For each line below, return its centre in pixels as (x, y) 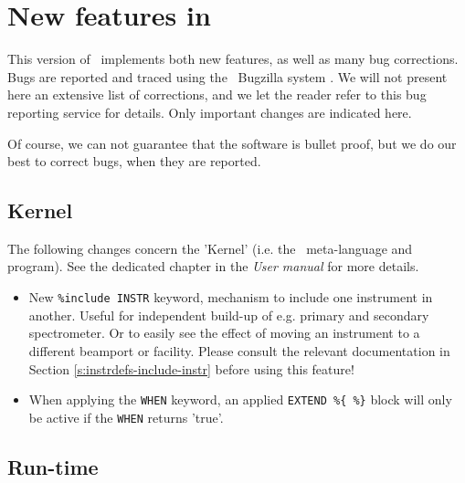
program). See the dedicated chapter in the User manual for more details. (213, 266)
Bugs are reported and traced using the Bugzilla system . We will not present (227, 76)
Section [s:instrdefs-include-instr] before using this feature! (191, 368)
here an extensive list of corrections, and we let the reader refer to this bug (217, 94)
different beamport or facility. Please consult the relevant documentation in (239, 350)
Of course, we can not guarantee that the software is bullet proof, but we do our (232, 143)
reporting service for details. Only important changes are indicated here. (210, 112)
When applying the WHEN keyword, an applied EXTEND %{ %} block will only (240, 399)
